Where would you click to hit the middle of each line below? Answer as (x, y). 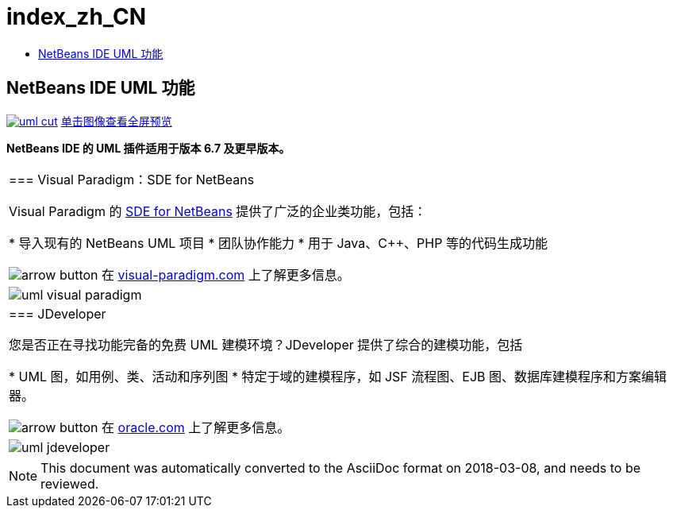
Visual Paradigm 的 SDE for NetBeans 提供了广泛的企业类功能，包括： (218, 211)
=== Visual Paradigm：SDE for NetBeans (132, 179)
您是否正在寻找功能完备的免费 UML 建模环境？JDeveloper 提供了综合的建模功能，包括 (266, 344)
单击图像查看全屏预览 (116, 121)
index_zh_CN (77, 17)
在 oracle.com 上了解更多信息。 (196, 427)
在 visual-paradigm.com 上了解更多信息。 (226, 274)
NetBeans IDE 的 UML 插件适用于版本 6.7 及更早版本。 (148, 148)
